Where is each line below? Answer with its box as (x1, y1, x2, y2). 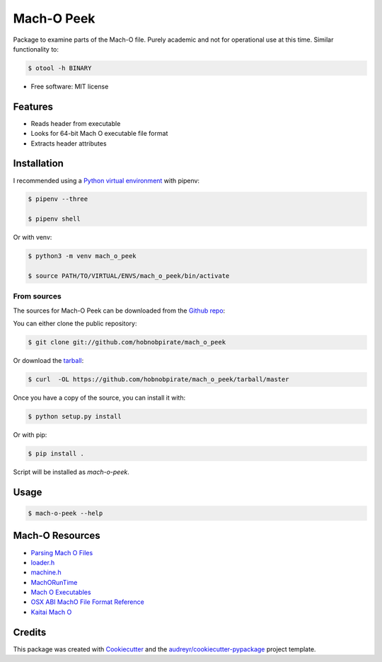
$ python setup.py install (28, 412, 122, 421)
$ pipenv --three (28, 195, 88, 203)
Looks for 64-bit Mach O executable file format (30, 129, 168, 138)
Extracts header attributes (30, 139, 107, 148)
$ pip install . (28, 450, 85, 458)
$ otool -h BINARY (28, 64, 92, 72)
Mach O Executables (30, 588, 91, 597)
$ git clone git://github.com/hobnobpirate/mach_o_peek (28, 338, 226, 347)
